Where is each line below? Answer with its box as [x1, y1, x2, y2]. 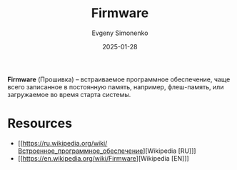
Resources [7, 116, 73, 131]
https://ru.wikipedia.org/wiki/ [22, 139, 108, 147]
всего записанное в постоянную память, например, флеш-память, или [7, 82, 224, 91]
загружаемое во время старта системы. [7, 90, 131, 99]
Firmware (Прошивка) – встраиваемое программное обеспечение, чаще [7, 75, 231, 84]
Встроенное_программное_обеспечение [17, 146, 143, 155]
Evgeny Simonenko [91, 29, 148, 37]
